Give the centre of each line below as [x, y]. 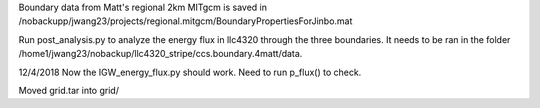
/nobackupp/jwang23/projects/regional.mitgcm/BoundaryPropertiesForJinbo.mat [185, 21]
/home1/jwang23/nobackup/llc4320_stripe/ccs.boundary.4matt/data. [160, 54]
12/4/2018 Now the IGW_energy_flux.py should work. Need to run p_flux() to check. [190, 72]
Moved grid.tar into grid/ [69, 90]
